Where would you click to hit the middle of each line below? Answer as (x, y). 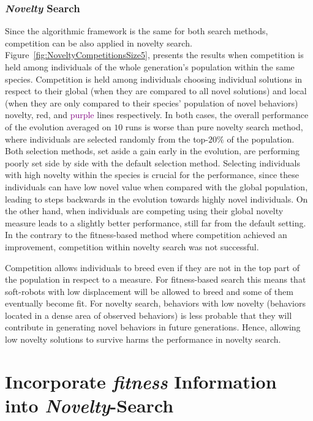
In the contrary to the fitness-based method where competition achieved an (146, 235)
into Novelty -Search (89, 406)
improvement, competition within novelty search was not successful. (132, 246)
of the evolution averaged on (58, 126)
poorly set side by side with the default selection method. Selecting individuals (153, 162)
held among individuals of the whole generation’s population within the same (150, 67)
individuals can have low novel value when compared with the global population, (156, 186)
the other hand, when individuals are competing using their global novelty (144, 211)
